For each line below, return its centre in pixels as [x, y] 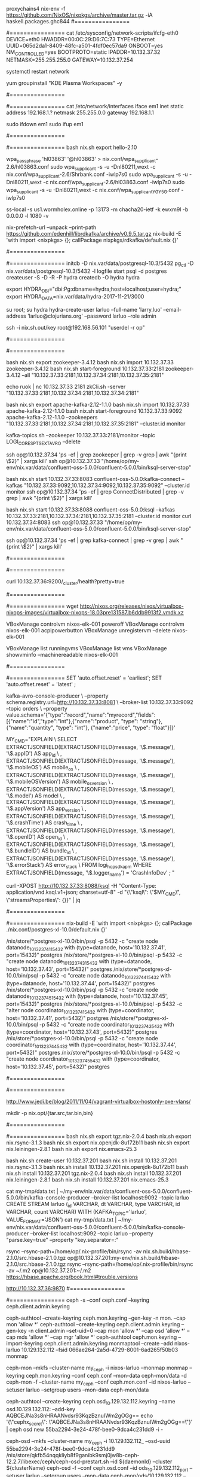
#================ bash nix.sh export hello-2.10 [72, 147]
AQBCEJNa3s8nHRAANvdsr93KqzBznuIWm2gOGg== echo [80, 1415]
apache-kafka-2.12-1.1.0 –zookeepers [52, 418]
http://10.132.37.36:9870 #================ [66, 1289]
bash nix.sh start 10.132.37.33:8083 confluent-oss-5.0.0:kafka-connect [93, 479]
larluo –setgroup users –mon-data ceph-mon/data [87, 1390]
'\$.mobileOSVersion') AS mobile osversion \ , [60, 782]
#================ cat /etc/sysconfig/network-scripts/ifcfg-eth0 [92, 33]
